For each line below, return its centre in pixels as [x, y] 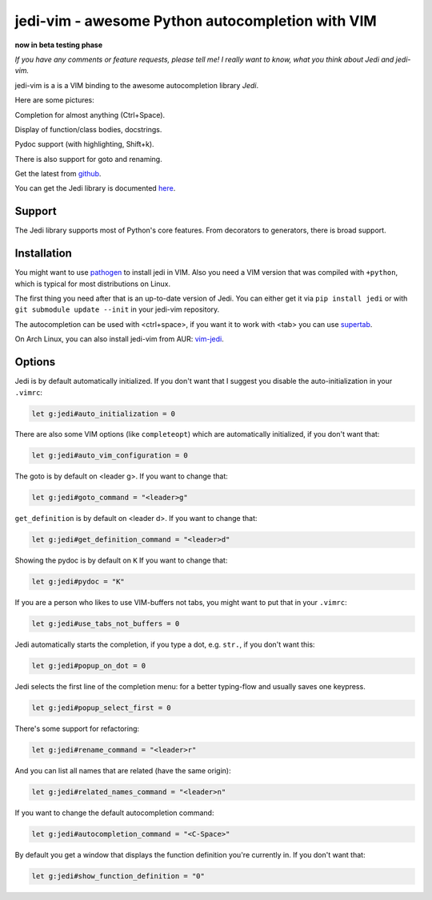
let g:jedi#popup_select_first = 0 [101, 708]
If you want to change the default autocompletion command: [114, 813]
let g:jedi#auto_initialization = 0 [104, 414]
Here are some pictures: [55, 100]
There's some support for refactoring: [77, 728]
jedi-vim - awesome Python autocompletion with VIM [196, 21]
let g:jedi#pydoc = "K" [78, 582]
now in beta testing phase [59, 45]
